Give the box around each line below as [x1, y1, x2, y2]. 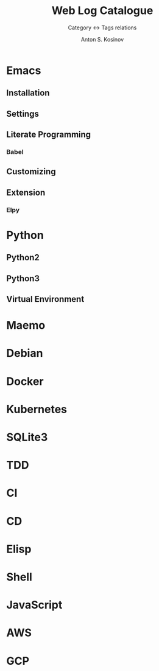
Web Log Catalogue [51, 4, 154, 18]
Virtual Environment [6, 294, 85, 304]
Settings [6, 108, 40, 119]
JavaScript [6, 598, 63, 612]
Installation [6, 88, 50, 98]
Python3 [6, 273, 40, 284]
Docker [6, 374, 44, 388]
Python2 [6, 252, 40, 263]
